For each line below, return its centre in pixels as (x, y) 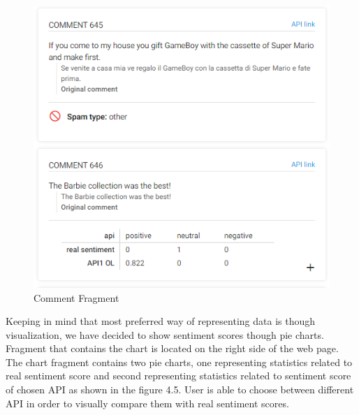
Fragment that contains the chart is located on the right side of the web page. (172, 348)
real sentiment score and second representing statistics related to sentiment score (178, 376)
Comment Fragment (76, 297)
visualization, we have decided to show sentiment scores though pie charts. (165, 334)
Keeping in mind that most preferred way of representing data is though (161, 321)
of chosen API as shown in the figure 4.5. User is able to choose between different (180, 389)
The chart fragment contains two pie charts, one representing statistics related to (179, 362)
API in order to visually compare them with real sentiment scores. (147, 403)
